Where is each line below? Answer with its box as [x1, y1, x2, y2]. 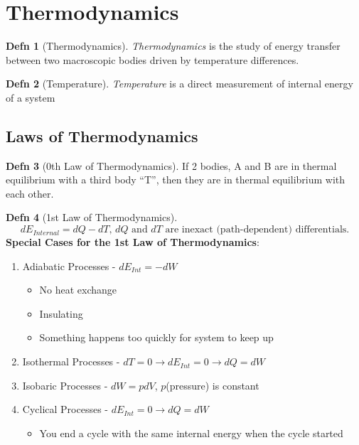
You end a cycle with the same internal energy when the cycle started [39, 425, 343, 440]
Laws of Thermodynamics [6, 124, 198, 146]
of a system [6, 90, 55, 104]
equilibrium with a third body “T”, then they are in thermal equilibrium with [6, 172, 345, 187]
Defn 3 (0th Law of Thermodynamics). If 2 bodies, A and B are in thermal [6, 158, 337, 173]
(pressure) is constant [166, 377, 259, 392]
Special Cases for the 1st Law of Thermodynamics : [6, 235, 259, 250]
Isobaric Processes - [22, 377, 108, 392]
